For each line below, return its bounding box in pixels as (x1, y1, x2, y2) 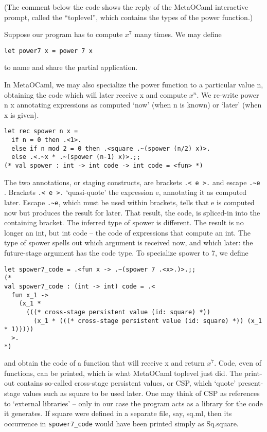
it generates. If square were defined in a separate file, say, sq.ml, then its (4, 408, 232, 419)
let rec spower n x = (4, 128, 78, 135)
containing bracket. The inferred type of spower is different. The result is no (4, 217, 244, 228)
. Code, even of (214, 357, 261, 368)
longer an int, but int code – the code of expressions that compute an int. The (4, 227, 251, 238)
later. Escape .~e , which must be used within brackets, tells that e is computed (4, 197, 255, 207)
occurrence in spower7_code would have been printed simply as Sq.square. (4, 418, 239, 428)
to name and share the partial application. (4, 62, 138, 73)
